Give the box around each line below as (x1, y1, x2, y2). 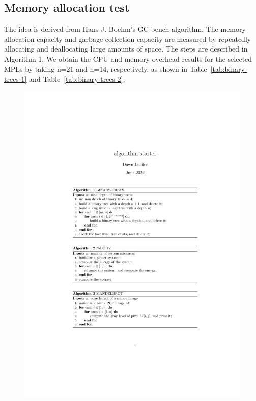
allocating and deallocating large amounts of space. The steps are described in (4, 43, 248, 54)
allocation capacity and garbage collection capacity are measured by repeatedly (4, 33, 251, 44)
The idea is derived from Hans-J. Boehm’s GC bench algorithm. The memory (4, 23, 246, 34)
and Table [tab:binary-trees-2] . (29, 73, 125, 84)
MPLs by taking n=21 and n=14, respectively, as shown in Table (4, 63, 207, 74)
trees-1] (4, 73, 27, 84)
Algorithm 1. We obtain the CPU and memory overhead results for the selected (4, 53, 252, 64)
